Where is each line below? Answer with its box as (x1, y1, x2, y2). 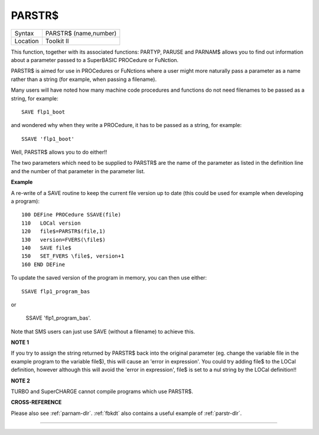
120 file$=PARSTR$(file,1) (21, 228, 106, 235)
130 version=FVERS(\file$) (21, 236, 106, 243)
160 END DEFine (21, 261, 66, 268)
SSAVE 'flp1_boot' (21, 135, 75, 142)
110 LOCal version (21, 219, 81, 226)
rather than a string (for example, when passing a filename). (11, 76, 157, 83)
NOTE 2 (11, 377, 30, 384)
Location (14, 37, 39, 45)
